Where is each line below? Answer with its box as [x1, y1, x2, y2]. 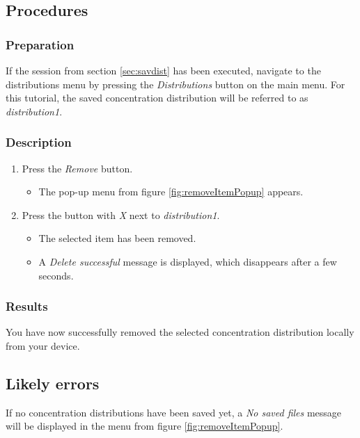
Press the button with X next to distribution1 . [22, 207, 220, 222]
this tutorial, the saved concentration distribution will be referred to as [6, 90, 308, 105]
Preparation [6, 35, 75, 53]
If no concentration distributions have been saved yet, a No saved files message [6, 405, 342, 419]
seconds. [38, 268, 74, 282]
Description [6, 133, 72, 151]
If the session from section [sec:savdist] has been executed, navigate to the [6, 63, 321, 77]
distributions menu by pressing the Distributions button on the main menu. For [6, 76, 345, 91]
